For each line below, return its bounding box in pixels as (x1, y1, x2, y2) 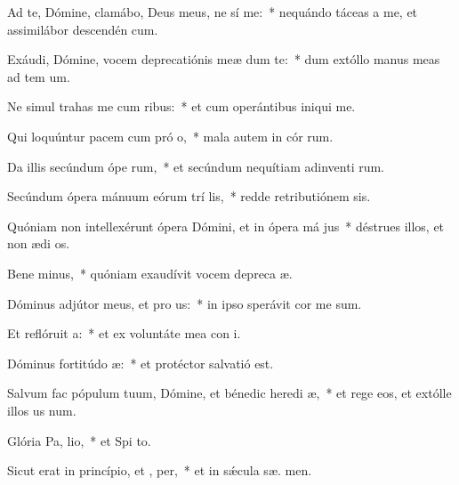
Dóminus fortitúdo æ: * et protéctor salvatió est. (7, 353, 274, 372)
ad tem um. (7, 67, 70, 85)
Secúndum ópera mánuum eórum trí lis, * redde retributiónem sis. (7, 187, 371, 206)
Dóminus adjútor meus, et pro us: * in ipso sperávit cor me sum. (7, 294, 362, 312)
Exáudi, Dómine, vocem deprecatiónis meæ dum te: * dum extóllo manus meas (7, 50, 440, 69)
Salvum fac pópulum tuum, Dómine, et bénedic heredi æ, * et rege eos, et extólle (7, 384, 452, 402)
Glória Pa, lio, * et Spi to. (7, 431, 151, 449)
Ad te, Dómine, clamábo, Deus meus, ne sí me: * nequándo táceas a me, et (7, 3, 418, 20)
